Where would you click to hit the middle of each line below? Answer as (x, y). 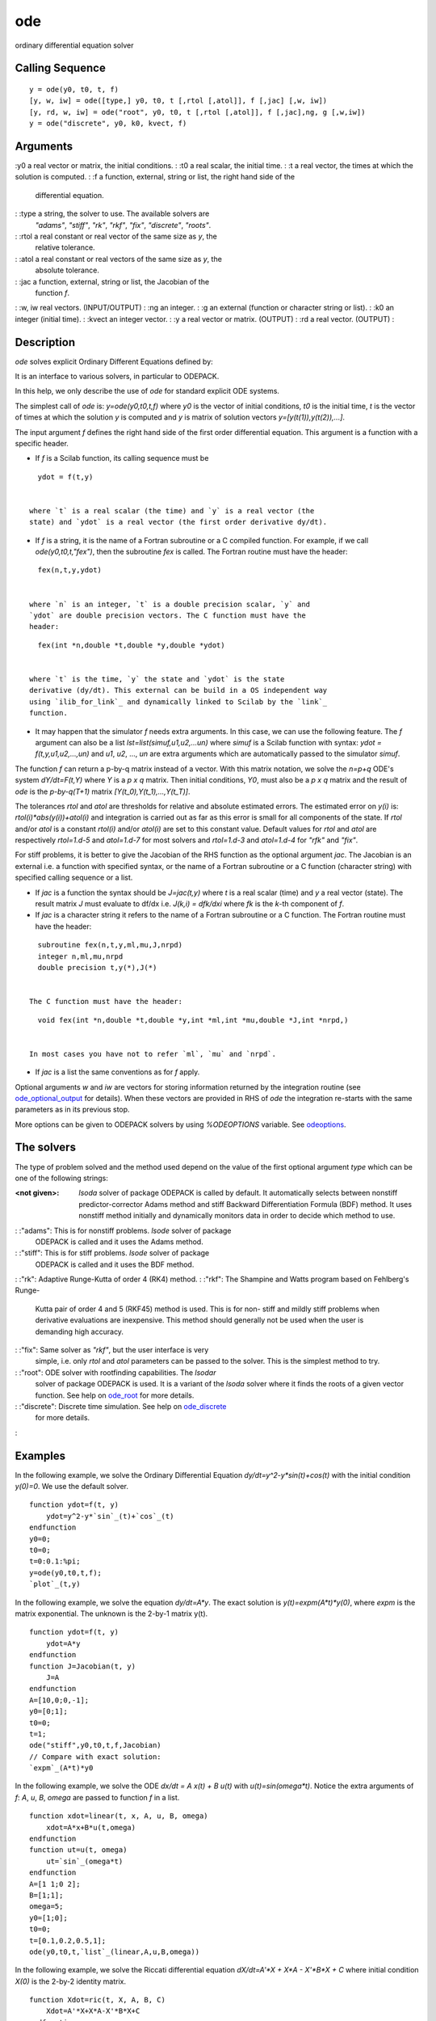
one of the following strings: (62, 1178)
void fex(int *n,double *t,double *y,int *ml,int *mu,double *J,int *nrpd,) (193, 1020)
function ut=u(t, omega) (78, 1850)
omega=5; (46, 1907)
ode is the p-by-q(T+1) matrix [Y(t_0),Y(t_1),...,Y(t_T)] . (103, 791)
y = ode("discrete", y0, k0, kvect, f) (108, 124)
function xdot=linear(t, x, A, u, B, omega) (119, 1816)
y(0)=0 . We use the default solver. (72, 1487)
